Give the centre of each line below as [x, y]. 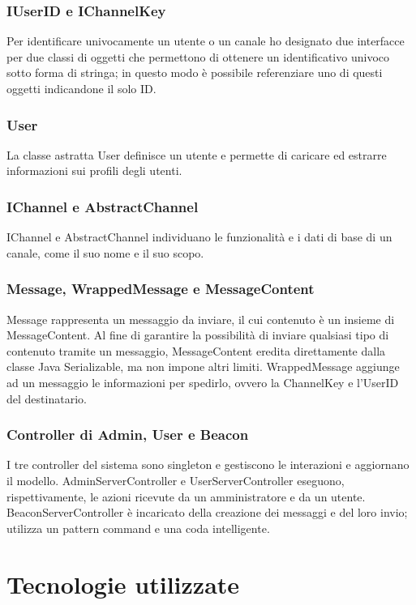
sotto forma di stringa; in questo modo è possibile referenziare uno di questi [195, 72]
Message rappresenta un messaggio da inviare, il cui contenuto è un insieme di [201, 319]
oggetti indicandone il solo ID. [81, 88]
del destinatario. [47, 398]
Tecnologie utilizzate [123, 584]
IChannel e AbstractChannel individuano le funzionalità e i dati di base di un [199, 237]
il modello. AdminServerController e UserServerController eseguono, [176, 480]
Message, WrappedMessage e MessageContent [161, 289]
